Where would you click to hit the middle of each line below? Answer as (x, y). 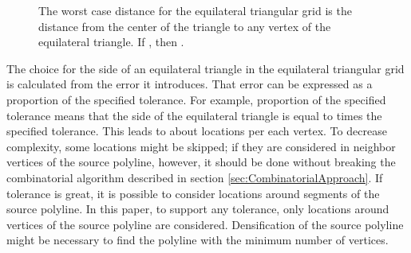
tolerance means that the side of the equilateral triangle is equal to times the (194, 115)
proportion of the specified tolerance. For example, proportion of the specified (196, 99)
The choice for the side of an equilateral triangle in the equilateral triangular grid (205, 68)
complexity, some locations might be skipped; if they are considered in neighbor (201, 146)
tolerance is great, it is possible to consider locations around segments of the (193, 193)
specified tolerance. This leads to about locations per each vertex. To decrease (197, 131)
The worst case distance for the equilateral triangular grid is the (195, 10)
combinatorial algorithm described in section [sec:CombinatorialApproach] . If (195, 177)
